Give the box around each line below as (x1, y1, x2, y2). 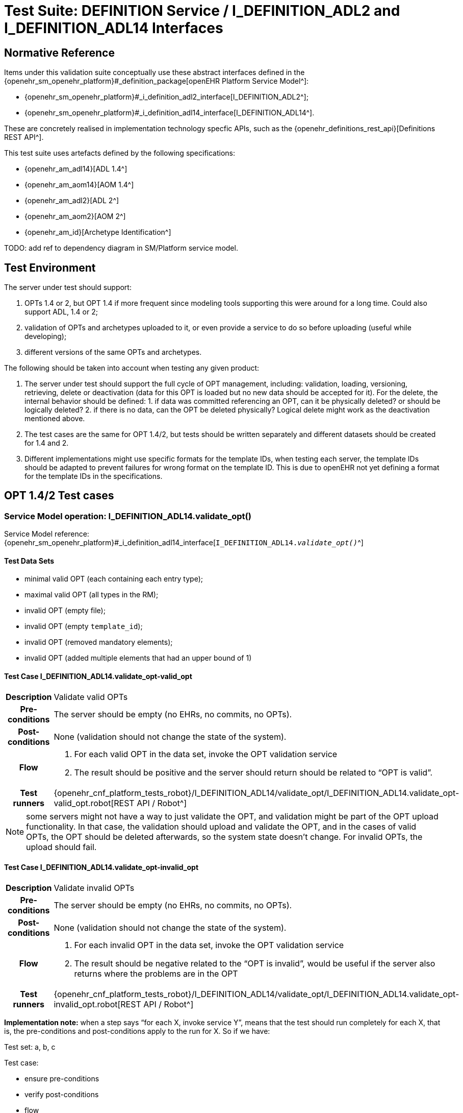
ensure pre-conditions (24, 1074, 99, 1083)
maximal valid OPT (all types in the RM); (24, 590, 159, 599)
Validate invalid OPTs (54, 882, 135, 893)
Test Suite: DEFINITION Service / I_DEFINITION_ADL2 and (4, 2, 400, 19)
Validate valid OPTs (54, 691, 128, 702)
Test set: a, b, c (4, 1042, 56, 1051)
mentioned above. (24, 414, 85, 423)
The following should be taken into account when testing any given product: (4, 364, 260, 373)
